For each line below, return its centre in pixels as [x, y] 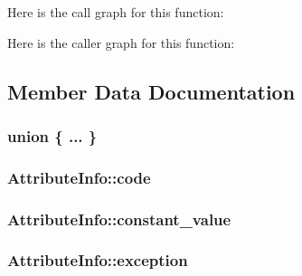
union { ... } [52, 135]
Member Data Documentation [151, 91]
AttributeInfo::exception [98, 260]
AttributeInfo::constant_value [119, 219]
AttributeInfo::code [79, 177]
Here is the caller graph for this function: [121, 42]
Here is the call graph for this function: [116, 12]
